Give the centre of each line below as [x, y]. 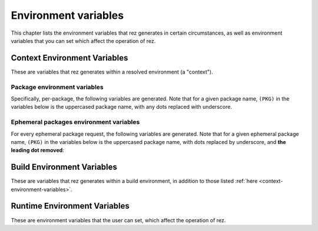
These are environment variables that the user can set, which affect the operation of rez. [118, 220]
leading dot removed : [37, 150]
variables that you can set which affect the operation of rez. [83, 41]
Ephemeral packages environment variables [75, 122]
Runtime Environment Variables [70, 206]
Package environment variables [57, 87]
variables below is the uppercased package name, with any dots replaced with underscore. [122, 107]
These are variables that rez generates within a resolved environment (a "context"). [112, 72]
